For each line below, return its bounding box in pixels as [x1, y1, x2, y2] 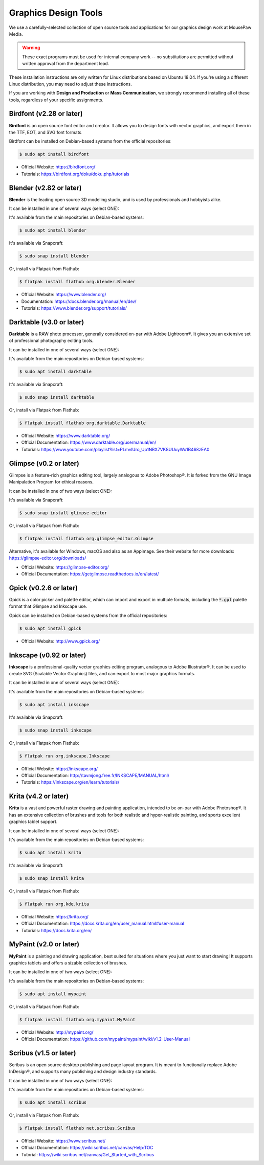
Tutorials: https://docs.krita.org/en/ [21, 927, 92, 933]
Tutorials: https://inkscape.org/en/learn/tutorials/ [21, 779, 120, 785]
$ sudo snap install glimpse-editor [19, 510, 108, 516]
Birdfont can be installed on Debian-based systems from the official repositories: [9, 138, 172, 144]
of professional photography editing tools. [9, 338, 94, 343]
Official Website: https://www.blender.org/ [21, 292, 107, 297]
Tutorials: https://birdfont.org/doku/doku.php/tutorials [21, 171, 130, 177]
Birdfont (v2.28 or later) [9, 110, 83, 118]
